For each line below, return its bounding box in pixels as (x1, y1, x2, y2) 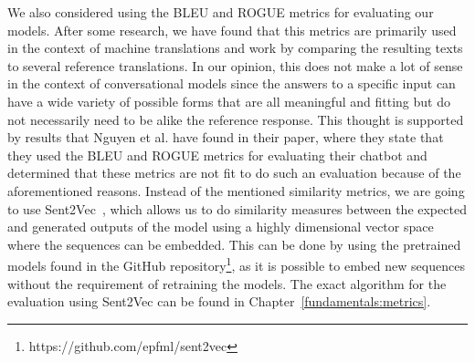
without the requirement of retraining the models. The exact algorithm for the (7, 274, 447, 293)
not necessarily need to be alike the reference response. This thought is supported (7, 109, 464, 129)
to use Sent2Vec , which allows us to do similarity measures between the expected (7, 199, 467, 218)
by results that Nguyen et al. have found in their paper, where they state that (7, 128, 444, 147)
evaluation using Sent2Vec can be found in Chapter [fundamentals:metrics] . (7, 292, 431, 311)
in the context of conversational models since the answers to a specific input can (7, 74, 456, 93)
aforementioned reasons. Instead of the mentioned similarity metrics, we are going (7, 181, 465, 200)
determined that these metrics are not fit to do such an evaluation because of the (7, 163, 461, 182)
